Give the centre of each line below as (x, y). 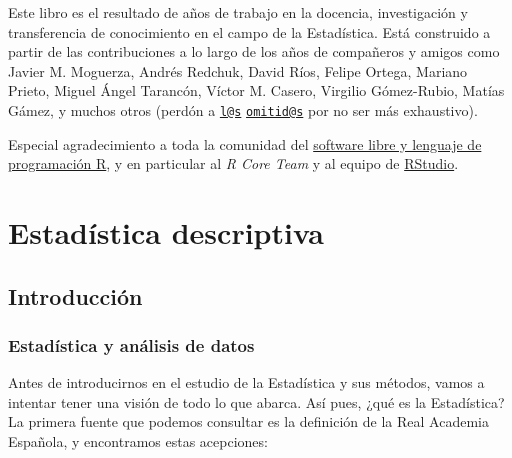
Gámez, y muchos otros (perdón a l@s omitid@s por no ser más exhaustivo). (243, 109)
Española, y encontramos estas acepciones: (138, 440)
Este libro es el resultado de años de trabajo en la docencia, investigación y (238, 12)
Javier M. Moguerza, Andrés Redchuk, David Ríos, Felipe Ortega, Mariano (238, 70)
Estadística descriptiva (166, 232)
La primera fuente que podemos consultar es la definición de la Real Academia (248, 421)
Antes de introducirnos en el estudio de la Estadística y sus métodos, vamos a (246, 382)
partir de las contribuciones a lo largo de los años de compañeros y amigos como (254, 51)
